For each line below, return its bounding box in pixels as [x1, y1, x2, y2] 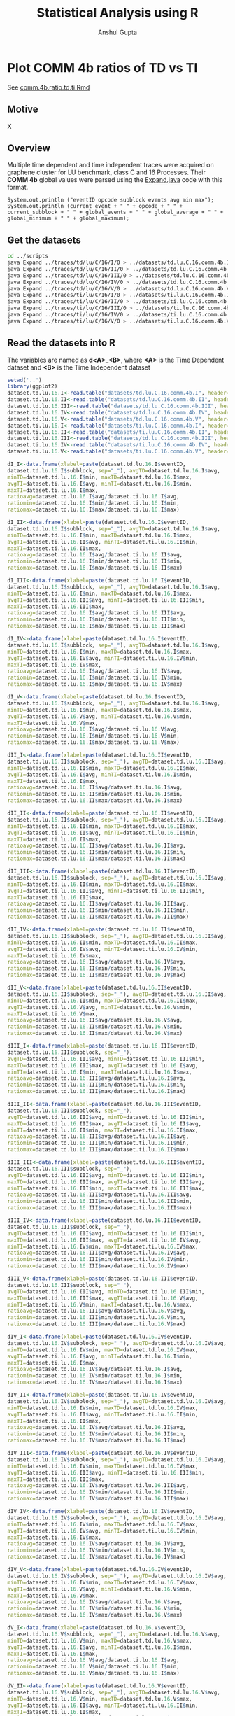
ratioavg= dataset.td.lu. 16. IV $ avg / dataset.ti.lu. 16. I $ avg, [7, 1366, 183, 1373]
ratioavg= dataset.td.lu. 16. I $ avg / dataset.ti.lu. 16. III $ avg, [7, 610, 187, 617]
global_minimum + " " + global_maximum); [7, 215, 130, 222]
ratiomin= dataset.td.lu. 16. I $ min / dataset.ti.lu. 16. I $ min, [7, 500, 180, 507]
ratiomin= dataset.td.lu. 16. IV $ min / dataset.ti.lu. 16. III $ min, [7, 1489, 190, 1496]
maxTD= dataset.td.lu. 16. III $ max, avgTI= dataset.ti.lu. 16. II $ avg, [7, 1120, 201, 1127]
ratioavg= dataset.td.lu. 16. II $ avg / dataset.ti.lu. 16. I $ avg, [7, 784, 183, 792]
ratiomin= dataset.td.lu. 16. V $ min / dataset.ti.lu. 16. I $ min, [7, 1664, 180, 1671]
